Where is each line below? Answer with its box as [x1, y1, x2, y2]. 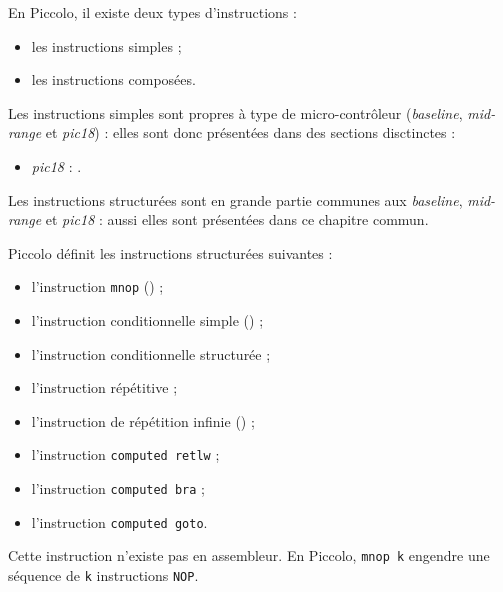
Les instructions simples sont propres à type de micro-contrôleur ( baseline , [8, 102, 463, 123]
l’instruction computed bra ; [31, 478, 205, 499]
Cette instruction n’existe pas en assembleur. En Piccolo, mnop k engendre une [8, 545, 490, 566]
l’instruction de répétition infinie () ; [31, 410, 255, 431]
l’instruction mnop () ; [31, 276, 164, 297]
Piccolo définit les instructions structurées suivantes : [8, 242, 333, 263]
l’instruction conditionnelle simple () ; [31, 310, 264, 330]
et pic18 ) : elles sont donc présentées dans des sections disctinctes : [45, 122, 456, 143]
